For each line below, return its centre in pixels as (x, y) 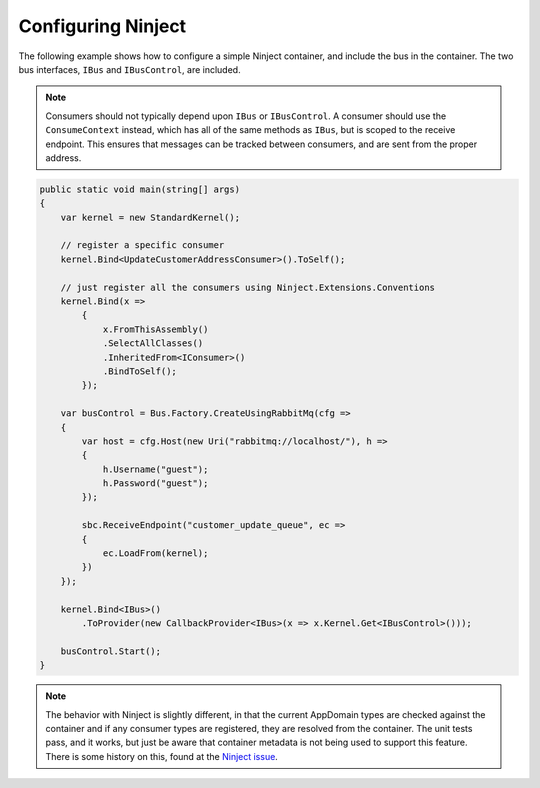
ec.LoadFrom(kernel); (155, 553)
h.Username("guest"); (155, 469)
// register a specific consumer (142, 245)
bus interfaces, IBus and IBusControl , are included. (129, 69)
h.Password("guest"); (155, 483)
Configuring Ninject (102, 26)
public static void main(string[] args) (139, 189)
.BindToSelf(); (139, 371)
